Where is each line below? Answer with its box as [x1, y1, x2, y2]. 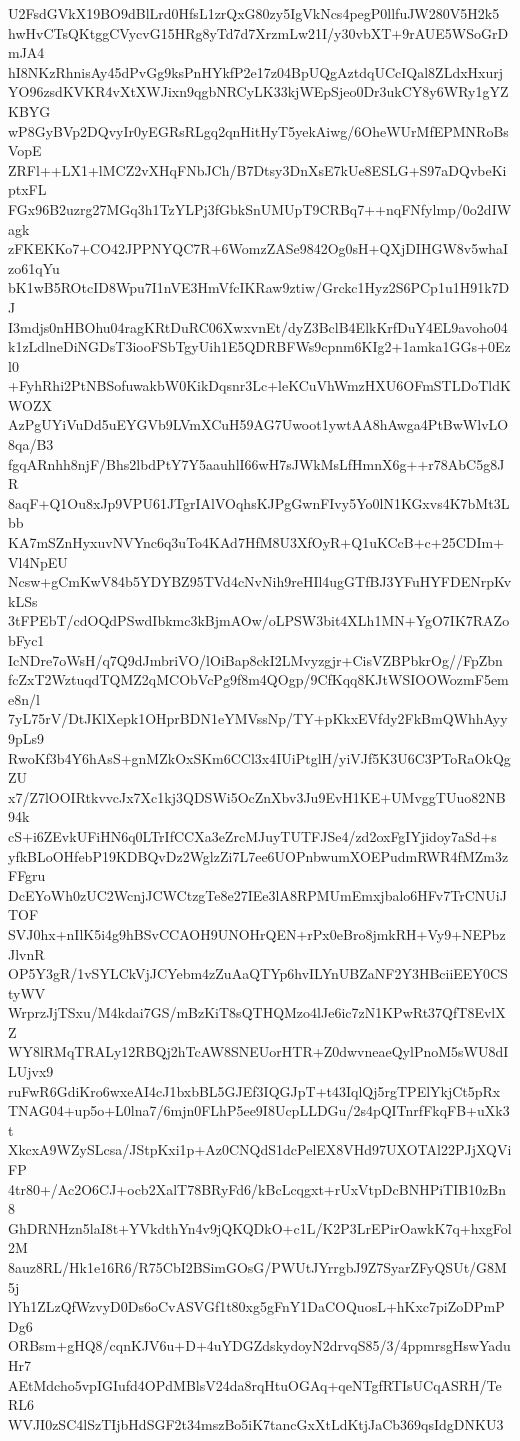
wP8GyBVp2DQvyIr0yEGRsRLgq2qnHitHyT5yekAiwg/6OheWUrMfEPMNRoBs [8, 120, 509, 141]
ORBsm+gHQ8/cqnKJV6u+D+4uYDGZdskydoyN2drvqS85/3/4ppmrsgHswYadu [8, 1335, 511, 1356]
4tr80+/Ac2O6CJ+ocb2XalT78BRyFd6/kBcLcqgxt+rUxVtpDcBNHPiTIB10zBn [8, 1178, 507, 1199]
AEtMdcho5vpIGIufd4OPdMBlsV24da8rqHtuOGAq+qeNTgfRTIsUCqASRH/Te [8, 1374, 502, 1395]
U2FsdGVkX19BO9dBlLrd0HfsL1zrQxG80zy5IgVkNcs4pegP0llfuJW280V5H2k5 [8, 3, 500, 23]
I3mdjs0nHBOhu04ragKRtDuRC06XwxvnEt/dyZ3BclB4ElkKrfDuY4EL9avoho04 [8, 316, 508, 337]
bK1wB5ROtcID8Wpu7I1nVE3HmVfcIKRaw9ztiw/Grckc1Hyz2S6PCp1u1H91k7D [8, 277, 510, 298]
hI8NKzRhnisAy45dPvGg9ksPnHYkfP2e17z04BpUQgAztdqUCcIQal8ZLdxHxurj [8, 61, 504, 82]
